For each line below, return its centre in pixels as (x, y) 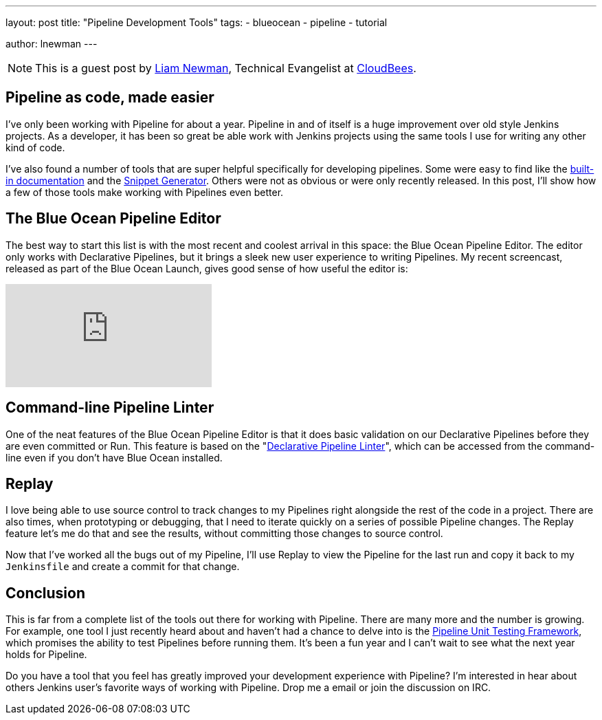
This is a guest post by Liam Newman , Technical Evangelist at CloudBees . (226, 68)
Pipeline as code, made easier (110, 98)
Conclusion (46, 593)
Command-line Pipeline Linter (110, 408)
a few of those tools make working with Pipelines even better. (145, 192)
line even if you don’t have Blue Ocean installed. (114, 457)
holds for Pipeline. (46, 655)
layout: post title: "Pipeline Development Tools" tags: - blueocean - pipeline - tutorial (197, 22)
